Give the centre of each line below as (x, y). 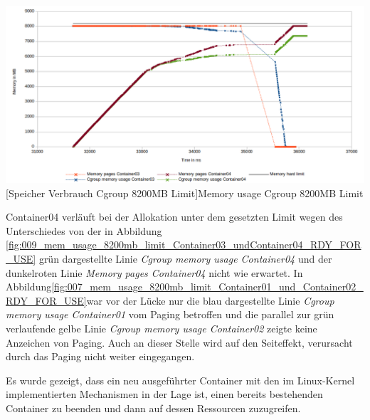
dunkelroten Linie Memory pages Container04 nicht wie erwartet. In (154, 272)
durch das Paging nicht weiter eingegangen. (100, 356)
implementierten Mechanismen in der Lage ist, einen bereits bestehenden (164, 394)
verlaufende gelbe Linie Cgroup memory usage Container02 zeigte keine (162, 328)
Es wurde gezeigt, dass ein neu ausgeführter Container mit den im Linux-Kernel (180, 380)
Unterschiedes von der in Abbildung (84, 230)
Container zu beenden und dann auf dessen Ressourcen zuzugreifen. (153, 408)
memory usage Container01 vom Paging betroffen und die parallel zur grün (170, 314)
